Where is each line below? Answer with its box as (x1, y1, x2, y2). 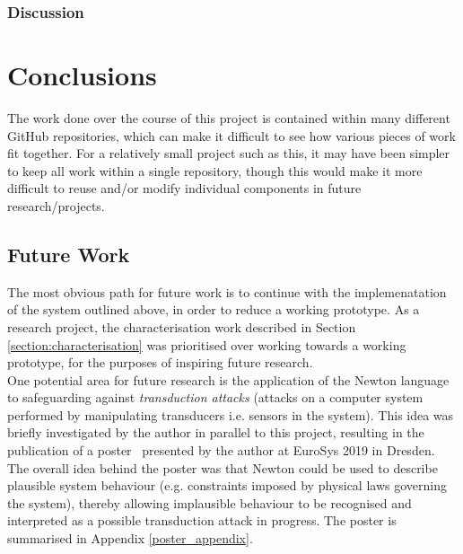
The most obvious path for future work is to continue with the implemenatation (7, 282, 447, 301)
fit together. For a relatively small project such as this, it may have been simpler (7, 144, 450, 163)
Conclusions (7, 57, 157, 93)
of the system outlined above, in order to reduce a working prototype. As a (7, 300, 420, 319)
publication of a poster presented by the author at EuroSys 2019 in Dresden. (7, 441, 435, 460)
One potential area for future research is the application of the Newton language (7, 370, 450, 389)
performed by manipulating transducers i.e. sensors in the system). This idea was (7, 405, 454, 424)
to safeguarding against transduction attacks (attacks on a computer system (7, 388, 424, 407)
